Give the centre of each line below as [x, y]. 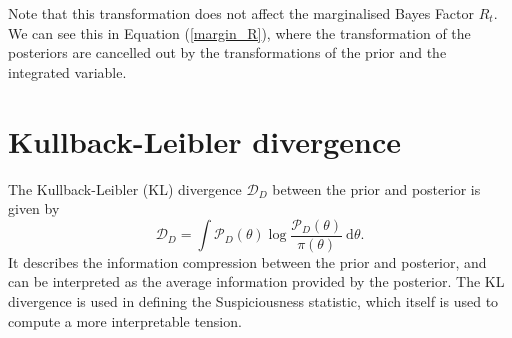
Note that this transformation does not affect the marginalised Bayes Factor [241, 13]
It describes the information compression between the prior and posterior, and [247, 261]
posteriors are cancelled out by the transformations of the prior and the [227, 52]
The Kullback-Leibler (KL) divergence [125, 188]
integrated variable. [67, 71]
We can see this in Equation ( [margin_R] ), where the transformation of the [239, 32]
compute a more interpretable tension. [125, 320]
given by [34, 208]
